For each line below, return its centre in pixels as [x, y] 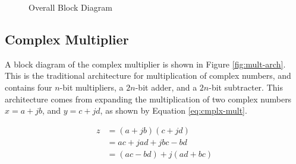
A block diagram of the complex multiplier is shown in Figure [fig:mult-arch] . [145, 64]
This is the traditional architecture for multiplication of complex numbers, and [148, 75]
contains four [29, 87]
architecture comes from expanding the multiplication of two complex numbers [148, 99]
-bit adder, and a [166, 87]
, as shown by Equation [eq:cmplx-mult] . [174, 110]
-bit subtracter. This [246, 87]
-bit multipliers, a [92, 87]
